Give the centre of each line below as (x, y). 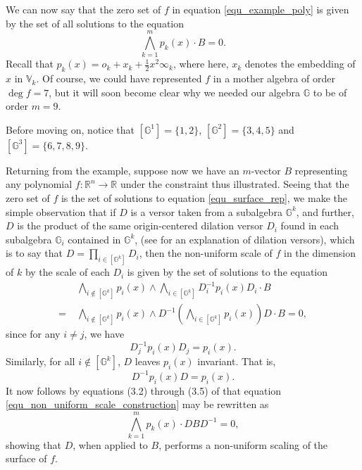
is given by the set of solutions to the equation (227, 272)
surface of (26, 458)
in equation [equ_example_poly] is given (261, 9)
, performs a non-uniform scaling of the (243, 444)
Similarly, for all (40, 361)
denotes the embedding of (300, 64)
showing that (34, 444)
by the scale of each (67, 272)
